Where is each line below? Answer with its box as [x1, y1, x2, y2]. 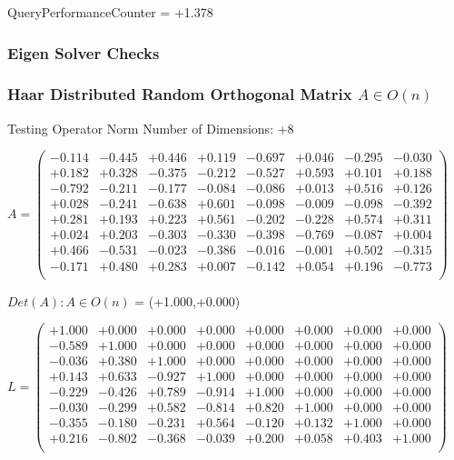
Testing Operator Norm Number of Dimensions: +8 [7, 118, 294, 137]
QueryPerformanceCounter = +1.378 [7, 3, 213, 21]
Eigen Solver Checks [7, 41, 160, 64]
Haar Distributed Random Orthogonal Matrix [7, 83, 352, 105]
